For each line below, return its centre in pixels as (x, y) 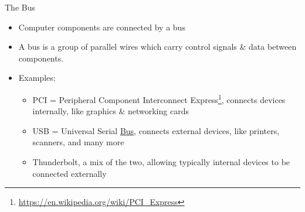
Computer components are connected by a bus (102, 27)
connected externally (70, 173)
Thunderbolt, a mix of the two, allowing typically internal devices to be (161, 162)
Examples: (37, 78)
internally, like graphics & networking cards (111, 111)
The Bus (20, 7)
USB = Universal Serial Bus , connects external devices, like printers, (156, 130)
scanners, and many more (78, 142)
